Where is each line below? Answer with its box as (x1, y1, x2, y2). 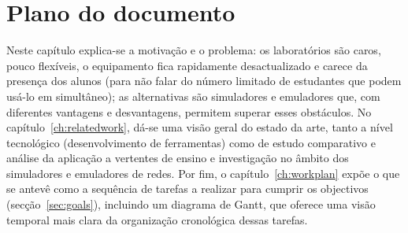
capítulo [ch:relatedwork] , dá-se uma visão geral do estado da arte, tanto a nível (6, 119, 393, 135)
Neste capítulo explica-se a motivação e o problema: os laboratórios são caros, (6, 42, 381, 58)
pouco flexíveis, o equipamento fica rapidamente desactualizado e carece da (6, 57, 368, 73)
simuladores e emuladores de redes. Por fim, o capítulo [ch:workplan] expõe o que (6, 165, 400, 181)
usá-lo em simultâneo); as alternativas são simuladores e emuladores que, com (6, 87, 380, 104)
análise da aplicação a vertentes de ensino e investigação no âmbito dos (6, 150, 349, 166)
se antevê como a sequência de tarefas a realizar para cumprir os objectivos (6, 180, 369, 197)
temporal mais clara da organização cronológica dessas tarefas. (6, 211, 308, 227)
